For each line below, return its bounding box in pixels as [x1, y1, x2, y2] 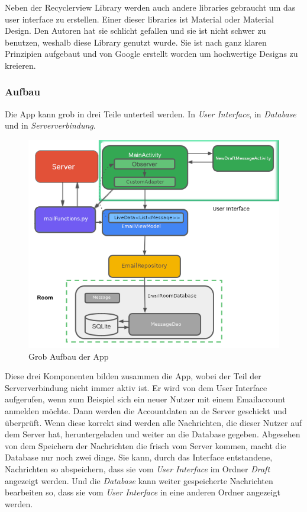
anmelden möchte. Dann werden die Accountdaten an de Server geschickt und [5, 405, 287, 417]
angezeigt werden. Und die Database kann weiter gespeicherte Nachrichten [5, 474, 273, 487]
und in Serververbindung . [5, 119, 96, 132]
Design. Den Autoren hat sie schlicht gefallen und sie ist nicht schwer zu [5, 24, 266, 37]
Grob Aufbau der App [28, 350, 109, 362]
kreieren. [5, 59, 36, 71]
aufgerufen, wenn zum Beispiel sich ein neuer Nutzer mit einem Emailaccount [5, 393, 286, 405]
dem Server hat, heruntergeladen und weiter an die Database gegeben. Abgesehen [5, 428, 300, 440]
